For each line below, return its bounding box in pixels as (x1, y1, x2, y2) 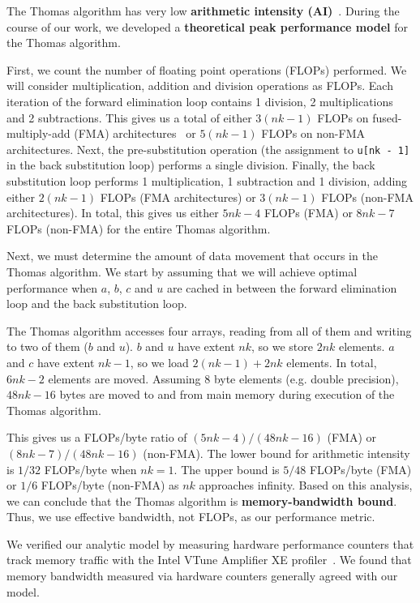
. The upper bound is (174, 460, 280, 477)
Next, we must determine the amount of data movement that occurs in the (6, 247, 378, 264)
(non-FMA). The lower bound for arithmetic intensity (143, 444, 410, 461)
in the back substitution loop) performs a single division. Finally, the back (6, 156, 375, 173)
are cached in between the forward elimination (166, 279, 397, 296)
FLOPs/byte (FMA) (309, 460, 412, 477)
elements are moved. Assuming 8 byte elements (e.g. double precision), (48, 370, 399, 387)
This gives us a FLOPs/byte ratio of (6, 429, 187, 446)
